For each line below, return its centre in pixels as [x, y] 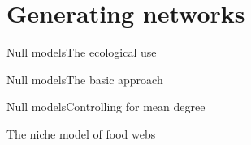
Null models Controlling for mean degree [106, 107]
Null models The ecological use [82, 52]
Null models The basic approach [85, 79]
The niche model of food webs [81, 133]
